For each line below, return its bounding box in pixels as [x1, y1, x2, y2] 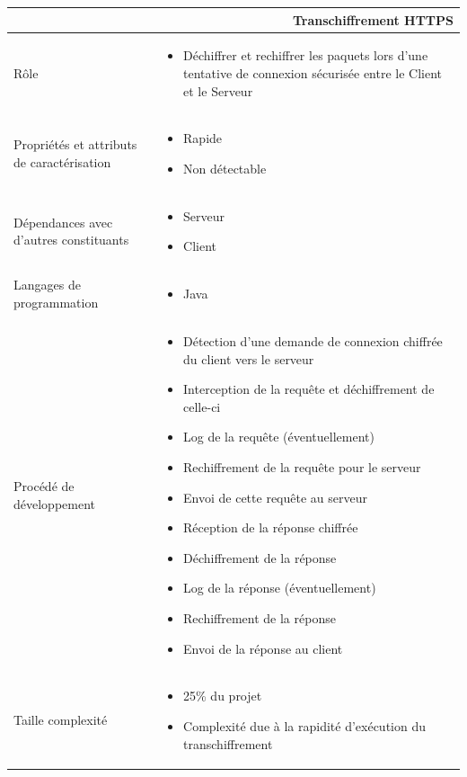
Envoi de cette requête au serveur [183, 487, 367, 506]
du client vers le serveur [183, 349, 314, 368]
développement [13, 494, 95, 513]
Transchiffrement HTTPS [292, 10, 454, 29]
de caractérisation [13, 152, 111, 171]
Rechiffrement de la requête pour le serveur [183, 458, 421, 477]
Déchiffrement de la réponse [183, 548, 337, 567]
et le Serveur [183, 81, 253, 100]
